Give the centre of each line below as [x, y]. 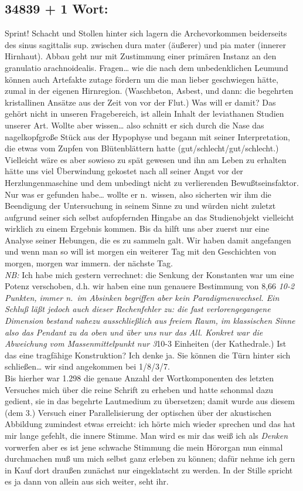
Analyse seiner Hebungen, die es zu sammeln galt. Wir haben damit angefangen [148, 240]
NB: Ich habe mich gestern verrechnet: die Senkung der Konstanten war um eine [149, 274]
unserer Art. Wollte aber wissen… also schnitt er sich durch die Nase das [135, 125]
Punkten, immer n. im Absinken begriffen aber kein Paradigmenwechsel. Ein [142, 297]
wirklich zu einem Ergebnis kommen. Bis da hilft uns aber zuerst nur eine [137, 228]
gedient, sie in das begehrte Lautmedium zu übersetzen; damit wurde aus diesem [150, 401]
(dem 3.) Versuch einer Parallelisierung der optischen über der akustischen [138, 412]
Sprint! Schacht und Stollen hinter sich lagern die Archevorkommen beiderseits [146, 33]
